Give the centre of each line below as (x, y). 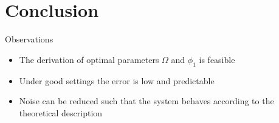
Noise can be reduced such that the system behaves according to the (146, 101)
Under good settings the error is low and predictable (117, 80)
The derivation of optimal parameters (89, 59)
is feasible (217, 59)
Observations (29, 39)
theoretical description (61, 112)
